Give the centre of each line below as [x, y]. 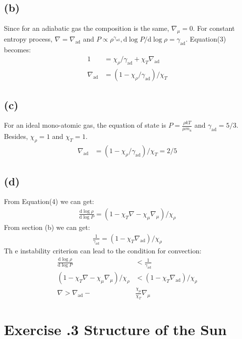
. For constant [214, 28]
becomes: [17, 49]
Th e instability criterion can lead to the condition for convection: [103, 251]
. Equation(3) [206, 39]
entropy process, [28, 39]
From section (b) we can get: [47, 227]
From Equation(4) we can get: [49, 201]
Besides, [16, 136]
